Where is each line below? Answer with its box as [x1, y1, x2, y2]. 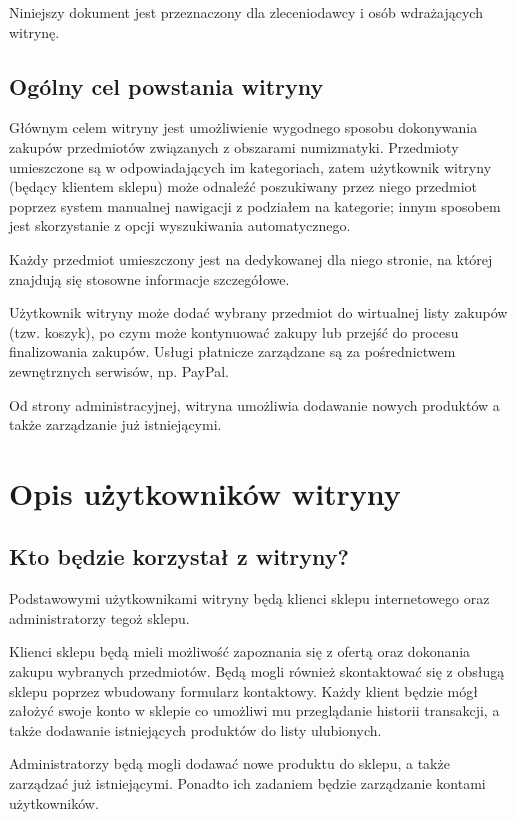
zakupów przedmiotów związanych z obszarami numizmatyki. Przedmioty [9, 136, 459, 157]
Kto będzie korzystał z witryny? [9, 541, 349, 572]
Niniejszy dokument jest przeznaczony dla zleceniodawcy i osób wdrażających [9, 2, 483, 22]
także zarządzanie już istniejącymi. [9, 414, 222, 435]
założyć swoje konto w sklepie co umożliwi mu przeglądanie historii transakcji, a [9, 700, 500, 721]
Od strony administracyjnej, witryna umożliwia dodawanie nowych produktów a [9, 394, 500, 415]
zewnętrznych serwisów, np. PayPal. [9, 360, 229, 381]
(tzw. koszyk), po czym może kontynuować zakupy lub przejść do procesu [9, 321, 459, 342]
